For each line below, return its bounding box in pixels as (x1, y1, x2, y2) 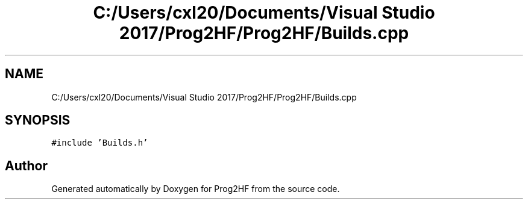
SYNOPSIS (5, 113, 71, 128)
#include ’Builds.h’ (51, 138, 148, 148)
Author (5, 158, 48, 173)
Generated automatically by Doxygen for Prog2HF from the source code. (51, 184, 340, 194)
